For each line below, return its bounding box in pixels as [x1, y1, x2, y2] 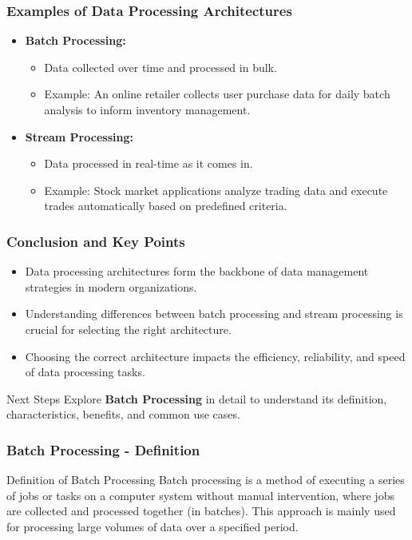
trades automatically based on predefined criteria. [44, 197, 287, 214]
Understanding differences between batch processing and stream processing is [25, 305, 403, 322]
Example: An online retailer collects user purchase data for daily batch [44, 85, 390, 102]
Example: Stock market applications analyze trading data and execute [44, 181, 388, 198]
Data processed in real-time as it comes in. [44, 155, 253, 172]
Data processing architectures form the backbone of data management [25, 263, 369, 280]
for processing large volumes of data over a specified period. [6, 518, 299, 534]
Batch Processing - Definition [6, 439, 200, 459]
